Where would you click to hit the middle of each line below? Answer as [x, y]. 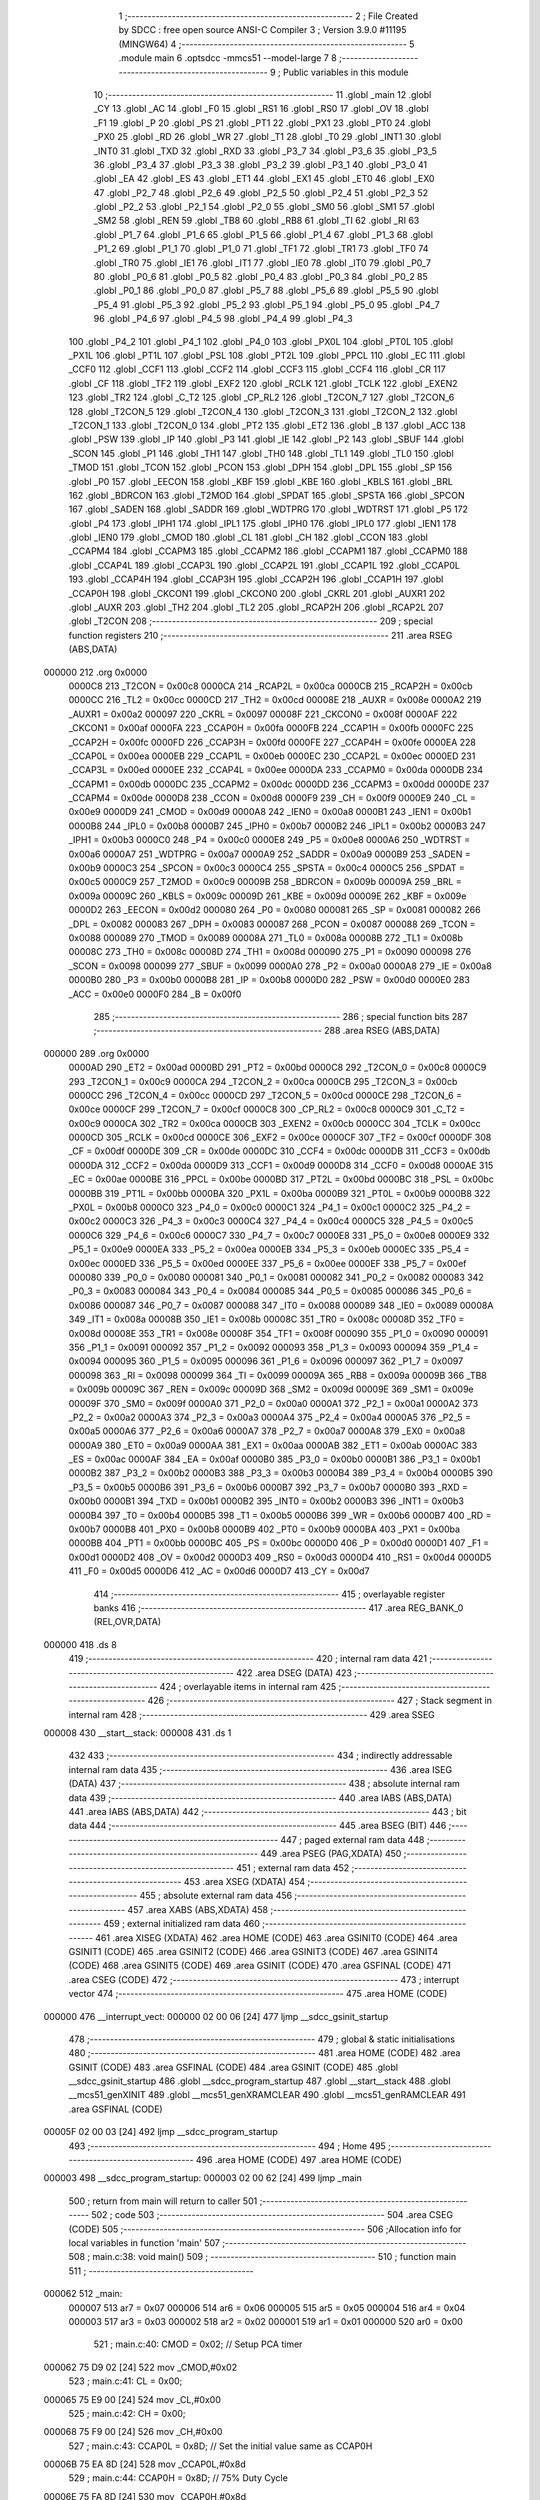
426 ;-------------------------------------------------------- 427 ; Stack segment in [319, 1701]
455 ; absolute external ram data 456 [216, 1896]
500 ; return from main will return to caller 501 [163, 2201]
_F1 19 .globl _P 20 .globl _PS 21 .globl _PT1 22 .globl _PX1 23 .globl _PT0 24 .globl [262, 122]
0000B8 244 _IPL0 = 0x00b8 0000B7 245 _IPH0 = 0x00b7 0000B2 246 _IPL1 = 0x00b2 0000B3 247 [277, 826]
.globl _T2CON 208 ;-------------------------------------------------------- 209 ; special [251, 621]
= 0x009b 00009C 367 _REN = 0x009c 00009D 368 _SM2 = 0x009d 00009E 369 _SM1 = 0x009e [271, 1389]
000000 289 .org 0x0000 [96, 1053]
